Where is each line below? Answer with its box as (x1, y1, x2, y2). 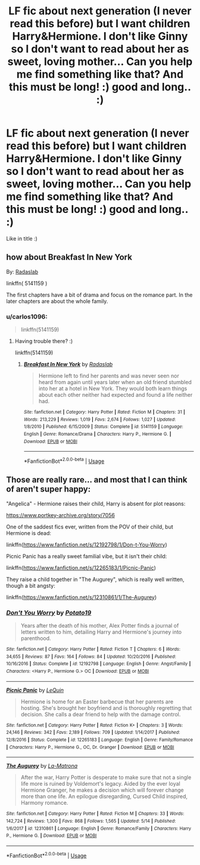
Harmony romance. (20, 799, 68, 807)
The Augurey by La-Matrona (6, 762, 78, 770)
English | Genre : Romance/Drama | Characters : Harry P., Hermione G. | (23, 431, 171, 437)
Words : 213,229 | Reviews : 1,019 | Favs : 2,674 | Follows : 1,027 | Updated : (23, 416, 176, 422)
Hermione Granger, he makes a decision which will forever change (20, 786, 185, 794)
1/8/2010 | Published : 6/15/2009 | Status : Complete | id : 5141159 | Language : (23, 424, 183, 430)
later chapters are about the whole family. (6, 297, 108, 305)
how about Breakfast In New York (6, 252, 133, 262)
